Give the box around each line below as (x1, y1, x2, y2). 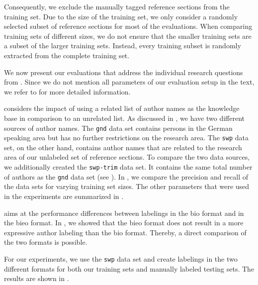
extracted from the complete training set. (4, 50, 130, 60)
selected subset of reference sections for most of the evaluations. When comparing (4, 21, 253, 31)
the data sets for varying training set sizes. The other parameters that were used (4, 181, 250, 191)
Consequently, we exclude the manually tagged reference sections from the (4, 1, 230, 11)
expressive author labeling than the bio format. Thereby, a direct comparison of (4, 227, 247, 237)
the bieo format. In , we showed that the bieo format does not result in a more (4, 217, 244, 228)
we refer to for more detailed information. (4, 86, 131, 96)
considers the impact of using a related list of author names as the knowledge (4, 103, 240, 113)
